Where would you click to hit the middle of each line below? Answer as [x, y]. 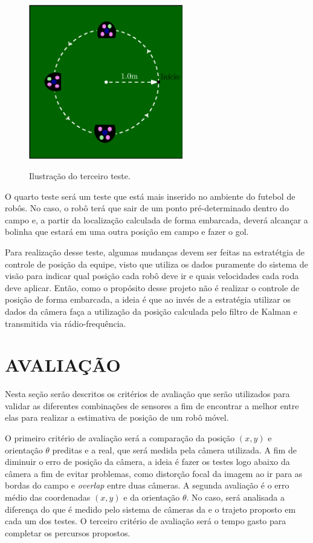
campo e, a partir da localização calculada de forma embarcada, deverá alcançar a [156, 219]
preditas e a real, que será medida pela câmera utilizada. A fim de [174, 449]
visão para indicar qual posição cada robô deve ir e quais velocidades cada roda [152, 276]
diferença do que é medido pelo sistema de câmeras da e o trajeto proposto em [150, 509]
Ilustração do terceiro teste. [80, 175]
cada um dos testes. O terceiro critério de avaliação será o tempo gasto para [146, 521]
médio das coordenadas [48, 497]
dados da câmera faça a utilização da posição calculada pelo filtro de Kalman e [151, 311]
